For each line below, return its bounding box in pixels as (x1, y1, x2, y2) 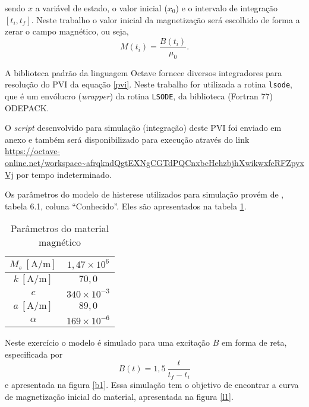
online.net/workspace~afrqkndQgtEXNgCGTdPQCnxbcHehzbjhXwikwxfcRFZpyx (5, 156, 304, 168)
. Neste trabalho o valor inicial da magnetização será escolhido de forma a (31, 13, 300, 26)
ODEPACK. (5, 101, 49, 114)
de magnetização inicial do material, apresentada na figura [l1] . (5, 390, 234, 402)
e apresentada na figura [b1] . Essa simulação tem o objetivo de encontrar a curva (5, 378, 299, 390)
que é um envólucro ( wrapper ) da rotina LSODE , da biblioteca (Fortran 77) (5, 89, 273, 102)
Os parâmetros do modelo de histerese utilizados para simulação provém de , (5, 188, 284, 201)
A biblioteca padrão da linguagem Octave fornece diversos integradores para (5, 66, 282, 79)
